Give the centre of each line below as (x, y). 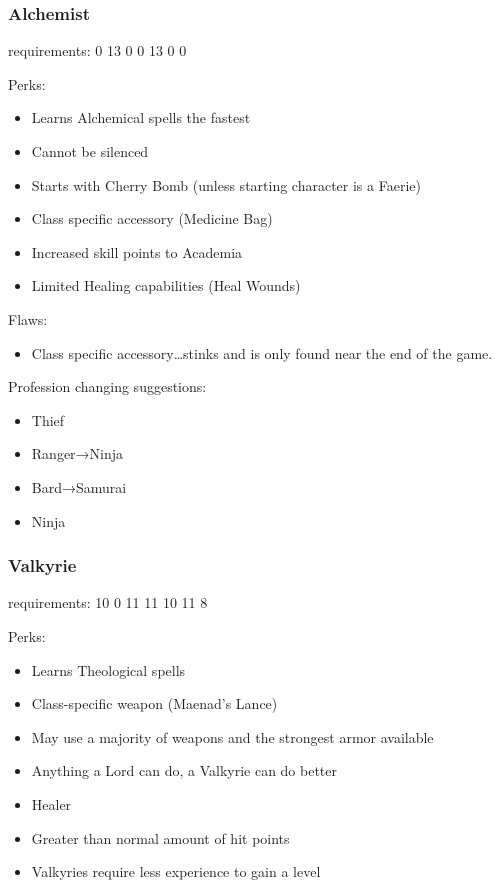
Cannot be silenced (90, 151)
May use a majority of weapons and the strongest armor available (232, 736)
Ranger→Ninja (77, 453)
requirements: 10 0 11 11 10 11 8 (108, 602)
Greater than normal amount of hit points (160, 837)
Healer (51, 803)
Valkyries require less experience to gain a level (176, 871)
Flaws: (28, 318)
